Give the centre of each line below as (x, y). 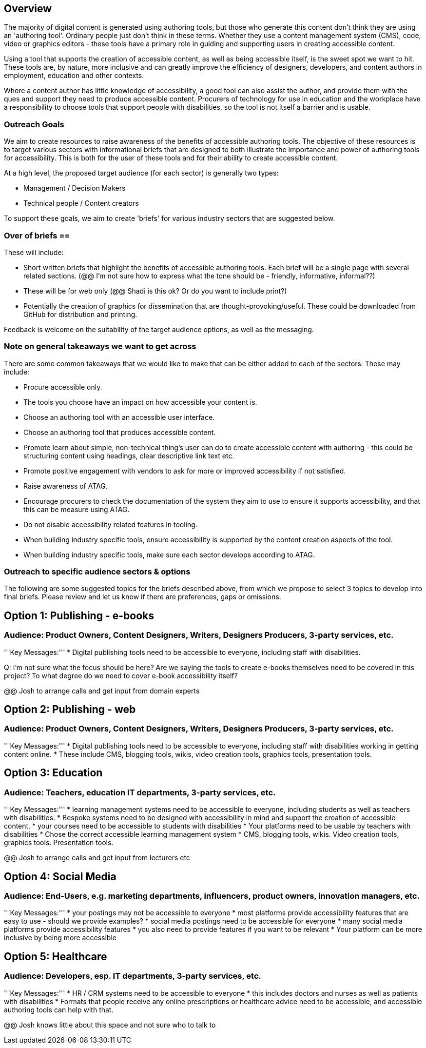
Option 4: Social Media (60, 876)
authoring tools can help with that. (59, 1009)
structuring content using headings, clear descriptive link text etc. (129, 455)
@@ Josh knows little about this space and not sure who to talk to (110, 1025)
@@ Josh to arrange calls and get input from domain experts (102, 691)
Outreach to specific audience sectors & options (97, 572)
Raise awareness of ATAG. (66, 486)
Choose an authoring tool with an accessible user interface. (119, 417)
